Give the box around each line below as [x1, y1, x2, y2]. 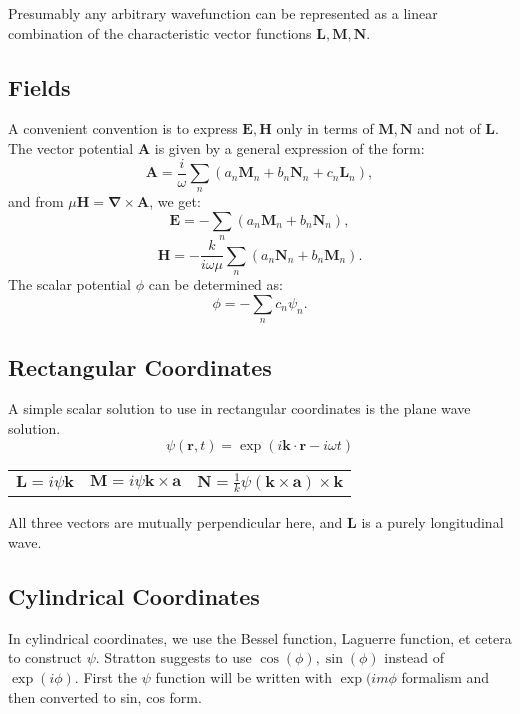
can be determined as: [148, 274, 283, 295]
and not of [417, 118, 481, 139]
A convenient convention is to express [8, 118, 238, 139]
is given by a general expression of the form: [154, 137, 425, 158]
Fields [8, 71, 71, 102]
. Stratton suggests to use [95, 647, 252, 668]
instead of [384, 647, 444, 668]
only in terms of [276, 118, 374, 139]
